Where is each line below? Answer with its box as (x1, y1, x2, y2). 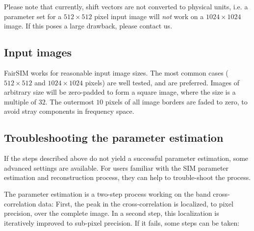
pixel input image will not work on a (94, 11, 204, 21)
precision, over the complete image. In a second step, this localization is (4, 208, 219, 218)
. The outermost (45, 96, 94, 106)
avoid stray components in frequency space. (4, 106, 134, 116)
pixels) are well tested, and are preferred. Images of (85, 77, 239, 87)
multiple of (4, 96, 37, 106)
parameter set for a (4, 11, 62, 21)
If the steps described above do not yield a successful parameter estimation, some (4, 153, 249, 163)
